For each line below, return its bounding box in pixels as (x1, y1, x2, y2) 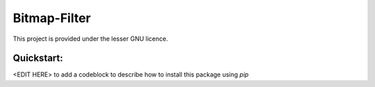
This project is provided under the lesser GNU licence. (12, 35, 168, 43)
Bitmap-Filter (12, 10, 92, 26)
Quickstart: (12, 52, 64, 64)
